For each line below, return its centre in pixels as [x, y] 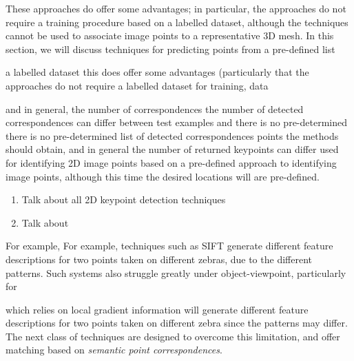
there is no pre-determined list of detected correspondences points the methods [172, 135]
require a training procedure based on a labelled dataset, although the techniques [177, 22]
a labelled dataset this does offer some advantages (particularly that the [157, 72]
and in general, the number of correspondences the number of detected [155, 109]
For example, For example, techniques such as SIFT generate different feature [169, 246]
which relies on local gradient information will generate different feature [157, 309]
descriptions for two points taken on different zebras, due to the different [159, 259]
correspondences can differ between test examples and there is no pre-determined [177, 122]
